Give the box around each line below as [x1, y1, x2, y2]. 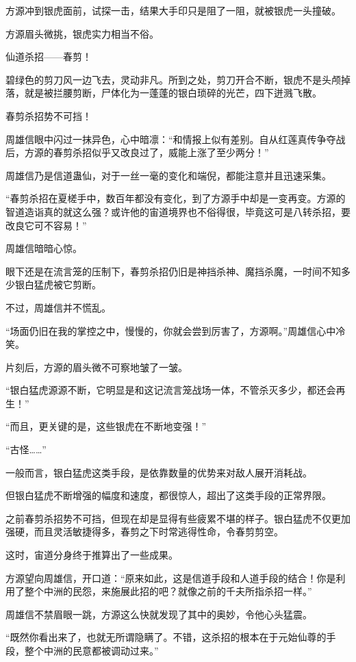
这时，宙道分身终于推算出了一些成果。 [5, 548, 178, 562]
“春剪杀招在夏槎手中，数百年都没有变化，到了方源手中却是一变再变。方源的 [5, 191, 346, 205]
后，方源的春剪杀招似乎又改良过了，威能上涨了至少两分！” [5, 145, 269, 160]
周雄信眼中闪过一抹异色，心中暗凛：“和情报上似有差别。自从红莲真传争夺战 [5, 131, 346, 146]
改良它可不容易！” [5, 218, 87, 232]
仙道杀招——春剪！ [5, 49, 92, 64]
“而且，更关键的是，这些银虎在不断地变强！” [5, 419, 207, 433]
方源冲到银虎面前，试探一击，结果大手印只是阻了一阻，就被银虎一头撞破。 [5, 3, 341, 17]
